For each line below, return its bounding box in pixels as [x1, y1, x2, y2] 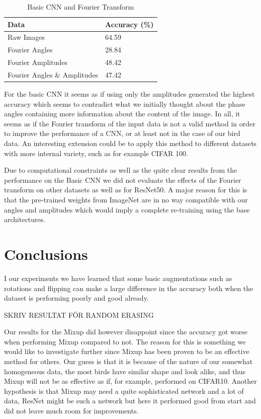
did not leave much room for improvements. [4, 405, 139, 416]
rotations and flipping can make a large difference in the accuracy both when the [4, 283, 253, 293]
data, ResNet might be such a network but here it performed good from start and [4, 395, 256, 406]
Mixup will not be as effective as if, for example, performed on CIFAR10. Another [4, 376, 257, 386]
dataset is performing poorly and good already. [4, 293, 149, 303]
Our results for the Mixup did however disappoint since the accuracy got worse [4, 326, 248, 337]
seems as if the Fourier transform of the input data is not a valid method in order [4, 118, 255, 128]
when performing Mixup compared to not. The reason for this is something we [4, 336, 246, 346]
